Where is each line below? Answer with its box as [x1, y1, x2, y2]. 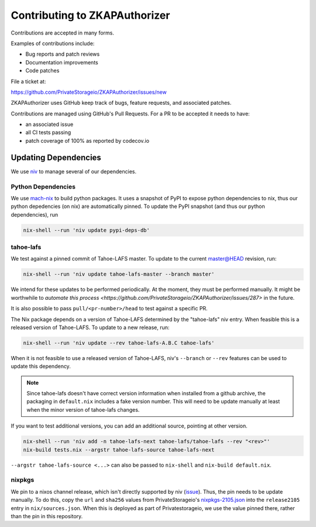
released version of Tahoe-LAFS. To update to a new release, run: [11, 324, 170, 331]
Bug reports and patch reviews [25, 50, 100, 58]
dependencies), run [11, 211, 59, 218]
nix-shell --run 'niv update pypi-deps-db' [23, 227, 150, 234]
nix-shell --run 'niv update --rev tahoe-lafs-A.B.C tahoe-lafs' [23, 340, 215, 346]
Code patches [25, 67, 60, 74]
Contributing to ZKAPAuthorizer [11, 9, 170, 22]
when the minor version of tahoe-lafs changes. [26, 406, 140, 413]
